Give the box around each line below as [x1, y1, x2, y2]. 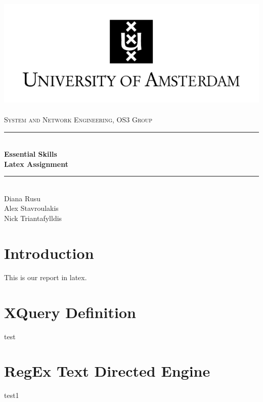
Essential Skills [4, 149, 57, 159]
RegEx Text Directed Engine [4, 361, 210, 381]
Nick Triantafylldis [4, 213, 62, 224]
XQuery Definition [4, 301, 136, 322]
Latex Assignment [4, 158, 68, 169]
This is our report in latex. [4, 272, 87, 282]
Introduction [4, 242, 94, 263]
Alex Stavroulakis [4, 203, 59, 213]
